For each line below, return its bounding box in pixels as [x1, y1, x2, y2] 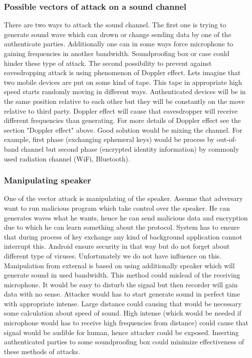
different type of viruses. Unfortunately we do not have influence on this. [4, 250, 222, 260]
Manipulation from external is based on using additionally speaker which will [4, 260, 235, 270]
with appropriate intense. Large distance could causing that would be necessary [4, 298, 242, 308]
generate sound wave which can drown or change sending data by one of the [4, 29, 231, 39]
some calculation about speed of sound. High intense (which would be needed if [4, 308, 242, 318]
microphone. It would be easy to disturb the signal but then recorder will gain [4, 279, 238, 289]
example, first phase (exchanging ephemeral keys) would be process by [4, 134, 214, 144]
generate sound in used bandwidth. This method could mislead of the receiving [4, 270, 240, 280]
